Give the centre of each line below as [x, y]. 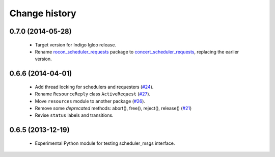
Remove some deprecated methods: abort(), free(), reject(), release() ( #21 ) [113, 108]
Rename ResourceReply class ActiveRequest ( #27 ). [93, 94]
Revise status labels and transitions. [74, 115]
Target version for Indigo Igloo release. [76, 45]
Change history [43, 13]
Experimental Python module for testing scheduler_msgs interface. [105, 143]
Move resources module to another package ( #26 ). [90, 101]
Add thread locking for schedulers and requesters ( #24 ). [94, 87]
